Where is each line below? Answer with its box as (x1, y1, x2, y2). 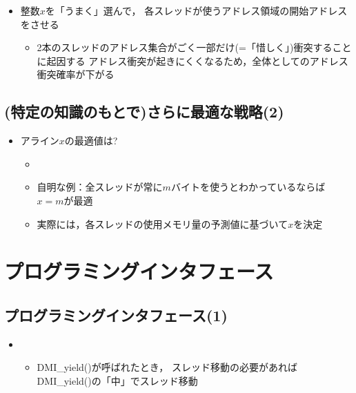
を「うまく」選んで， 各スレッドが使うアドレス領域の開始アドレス (45, 3, 348, 17)
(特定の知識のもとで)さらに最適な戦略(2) (4, 101, 284, 122)
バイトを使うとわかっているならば (170, 180, 326, 194)
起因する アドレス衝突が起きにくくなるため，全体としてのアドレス (46, 53, 348, 68)
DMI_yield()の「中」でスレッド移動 (37, 373, 198, 387)
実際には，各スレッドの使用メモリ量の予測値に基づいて (37, 216, 288, 231)
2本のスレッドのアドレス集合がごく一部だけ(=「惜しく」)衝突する (37, 40, 333, 55)
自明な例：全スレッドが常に (37, 180, 163, 194)
